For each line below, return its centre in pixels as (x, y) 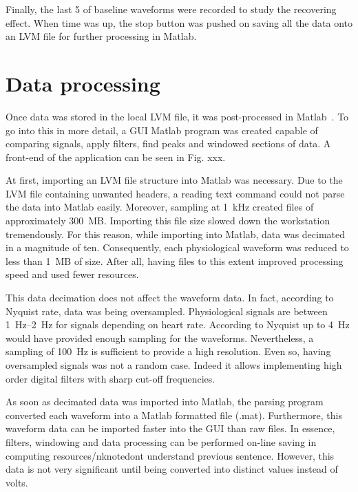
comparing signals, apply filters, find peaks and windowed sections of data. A (168, 143)
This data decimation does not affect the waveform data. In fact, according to (170, 298)
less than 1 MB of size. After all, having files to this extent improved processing (175, 260)
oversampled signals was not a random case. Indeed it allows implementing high (174, 365)
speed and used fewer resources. (72, 274)
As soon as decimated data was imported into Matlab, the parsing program (165, 402)
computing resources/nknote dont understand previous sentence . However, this (170, 455)
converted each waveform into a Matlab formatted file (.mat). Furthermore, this (174, 415)
